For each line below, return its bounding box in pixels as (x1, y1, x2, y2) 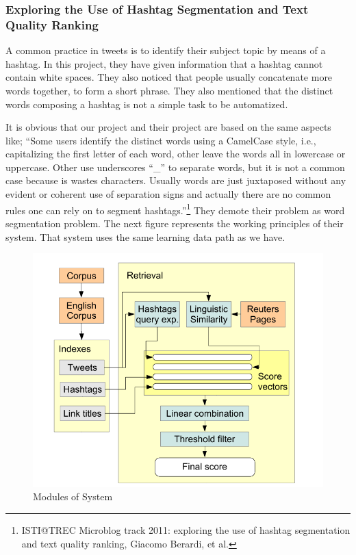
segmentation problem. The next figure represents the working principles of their (5, 216, 344, 230)
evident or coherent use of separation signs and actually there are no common (5, 187, 331, 201)
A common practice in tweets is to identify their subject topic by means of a (5, 43, 326, 57)
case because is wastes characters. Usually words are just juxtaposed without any (5, 173, 346, 188)
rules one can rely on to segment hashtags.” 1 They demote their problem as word (5, 201, 345, 217)
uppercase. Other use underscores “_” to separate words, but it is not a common (5, 159, 345, 174)
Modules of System (33, 489, 113, 504)
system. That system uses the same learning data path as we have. (5, 229, 285, 244)
